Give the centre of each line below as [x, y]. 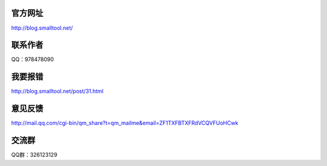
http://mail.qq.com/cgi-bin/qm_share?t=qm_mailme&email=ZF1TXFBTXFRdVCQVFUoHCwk [125, 123]
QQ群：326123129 [34, 155]
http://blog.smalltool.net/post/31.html [58, 91]
